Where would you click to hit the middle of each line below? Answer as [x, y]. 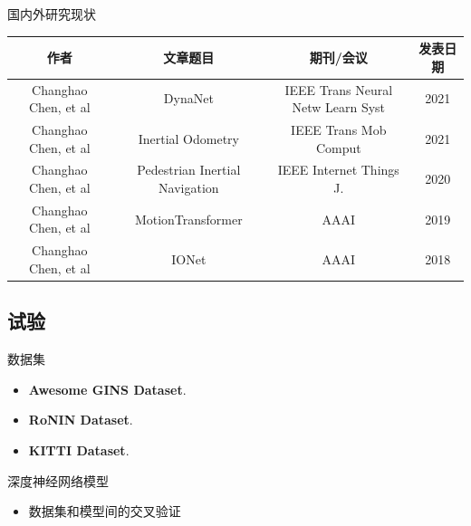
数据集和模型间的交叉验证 [105, 511]
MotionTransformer [188, 219]
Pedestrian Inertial [189, 170]
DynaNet [188, 98]
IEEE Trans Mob [339, 129]
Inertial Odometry [188, 138]
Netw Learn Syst [339, 107]
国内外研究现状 [52, 14]
